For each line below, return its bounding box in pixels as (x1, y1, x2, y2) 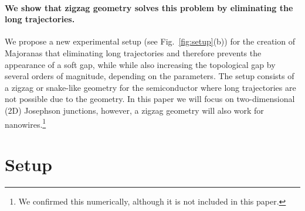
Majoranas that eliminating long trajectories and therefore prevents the (5, 46, 262, 59)
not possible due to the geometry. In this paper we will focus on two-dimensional (5, 93, 295, 105)
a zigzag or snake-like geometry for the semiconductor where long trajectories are (5, 81, 296, 93)
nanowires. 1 (5, 116, 46, 130)
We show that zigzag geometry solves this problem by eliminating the (5, 1, 293, 13)
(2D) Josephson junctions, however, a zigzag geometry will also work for (5, 104, 264, 116)
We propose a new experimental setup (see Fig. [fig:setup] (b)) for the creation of (5, 35, 295, 47)
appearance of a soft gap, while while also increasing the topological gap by (5, 58, 276, 70)
